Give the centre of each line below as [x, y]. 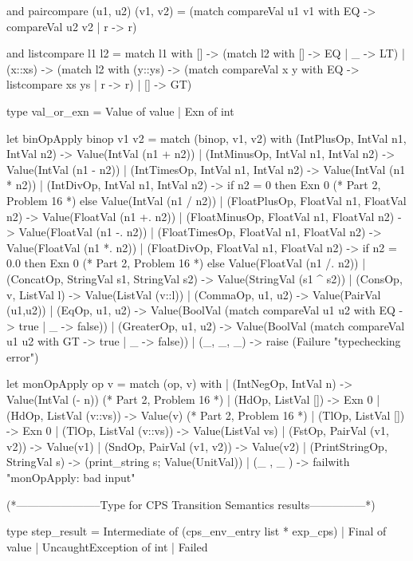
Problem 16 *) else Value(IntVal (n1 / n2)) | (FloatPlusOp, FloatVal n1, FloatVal [206, 200]
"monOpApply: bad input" [71, 478]
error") [23, 356]
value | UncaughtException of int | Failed [107, 546]
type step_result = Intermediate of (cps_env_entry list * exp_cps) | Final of [197, 531]
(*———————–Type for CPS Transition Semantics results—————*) [191, 504]
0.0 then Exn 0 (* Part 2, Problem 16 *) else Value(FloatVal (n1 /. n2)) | [186, 263]
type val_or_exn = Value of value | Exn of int [120, 111]
